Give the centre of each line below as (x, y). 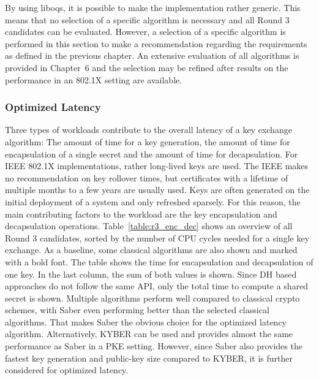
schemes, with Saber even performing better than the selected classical (137, 310)
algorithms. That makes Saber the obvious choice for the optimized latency (146, 321)
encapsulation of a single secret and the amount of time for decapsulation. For (152, 154)
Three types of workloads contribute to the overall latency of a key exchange (148, 130)
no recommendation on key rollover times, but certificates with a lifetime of (147, 177)
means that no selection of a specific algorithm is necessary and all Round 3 (147, 19)
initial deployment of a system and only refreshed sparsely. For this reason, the (153, 201)
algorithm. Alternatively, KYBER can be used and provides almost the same (149, 334)
